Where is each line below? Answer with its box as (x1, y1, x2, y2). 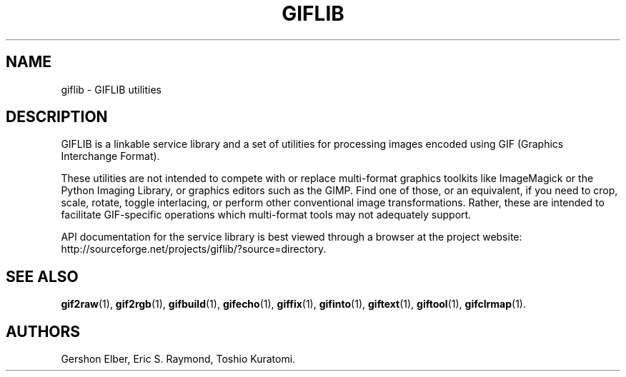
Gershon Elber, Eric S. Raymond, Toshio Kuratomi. (61, 353, 296, 366)
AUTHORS (6, 322, 81, 341)
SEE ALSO (6, 267, 79, 286)
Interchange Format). (61, 150, 160, 163)
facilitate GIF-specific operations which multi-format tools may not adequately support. (61, 208, 472, 221)
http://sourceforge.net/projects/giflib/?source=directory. (61, 243, 327, 256)
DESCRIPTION (6, 108, 108, 126)
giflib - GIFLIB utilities (61, 83, 162, 96)
